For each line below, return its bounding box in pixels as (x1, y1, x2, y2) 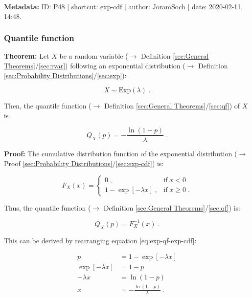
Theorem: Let (4, 51, 49, 61)
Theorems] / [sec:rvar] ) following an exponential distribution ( (4, 61, 185, 70)
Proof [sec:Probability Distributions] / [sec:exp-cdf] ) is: (4, 158, 164, 169)
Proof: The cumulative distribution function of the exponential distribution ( (4, 149, 237, 159)
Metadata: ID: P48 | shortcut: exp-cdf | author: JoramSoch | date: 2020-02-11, (4, 1, 243, 11)
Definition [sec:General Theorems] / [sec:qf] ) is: (103, 202, 240, 213)
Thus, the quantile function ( (4, 202, 91, 213)
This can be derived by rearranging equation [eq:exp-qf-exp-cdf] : (4, 235, 197, 245)
